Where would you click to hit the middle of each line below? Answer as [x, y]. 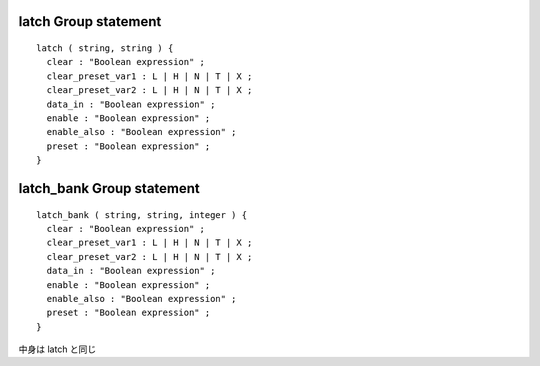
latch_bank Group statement [109, 188]
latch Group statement [90, 21]
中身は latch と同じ [57, 349]
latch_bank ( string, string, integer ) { [142, 214]
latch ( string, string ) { [105, 48]
